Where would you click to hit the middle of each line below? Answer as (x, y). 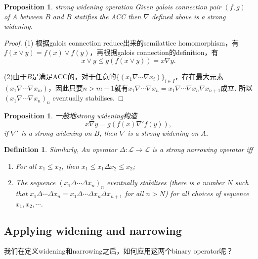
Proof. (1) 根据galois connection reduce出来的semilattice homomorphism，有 (122, 42)
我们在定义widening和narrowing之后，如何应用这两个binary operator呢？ (119, 251)
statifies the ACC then (107, 16)
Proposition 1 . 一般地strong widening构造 (71, 116)
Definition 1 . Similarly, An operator (61, 149)
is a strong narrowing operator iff (202, 149)
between (31, 16)
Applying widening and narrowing (93, 230)
